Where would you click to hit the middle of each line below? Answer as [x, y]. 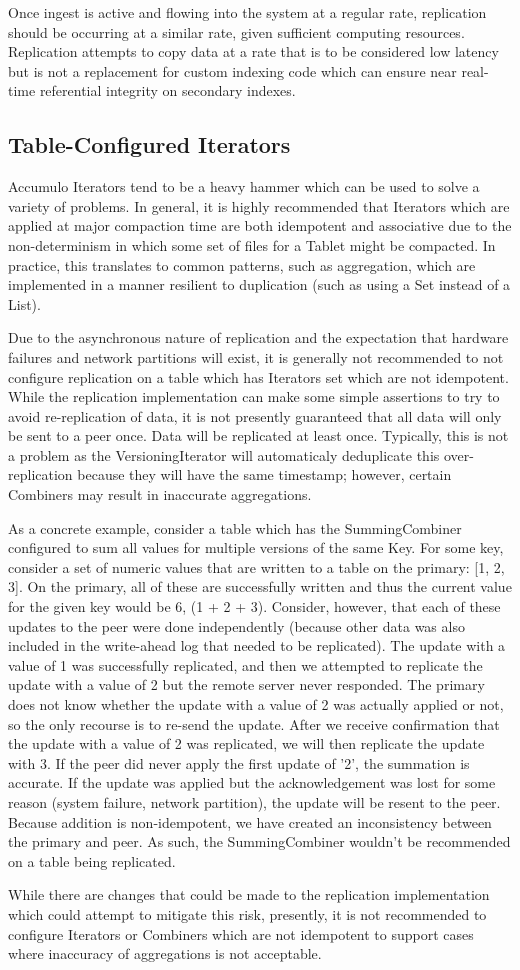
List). [24, 303]
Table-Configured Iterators [149, 144]
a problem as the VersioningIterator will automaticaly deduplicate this [224, 454]
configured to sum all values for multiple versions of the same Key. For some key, [256, 547]
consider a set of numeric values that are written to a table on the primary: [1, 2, [256, 566]
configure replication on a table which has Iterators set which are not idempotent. [258, 376]
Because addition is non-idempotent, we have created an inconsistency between [250, 821]
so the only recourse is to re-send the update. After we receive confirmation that [254, 723]
